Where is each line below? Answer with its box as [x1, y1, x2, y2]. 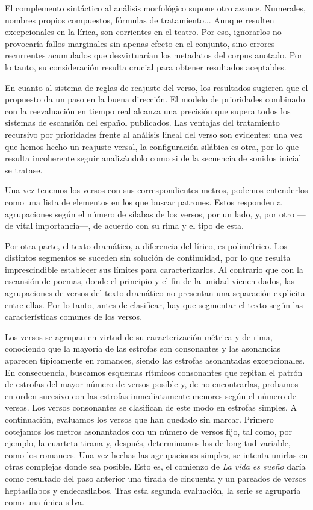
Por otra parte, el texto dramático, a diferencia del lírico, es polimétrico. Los [5, 239, 288, 252]
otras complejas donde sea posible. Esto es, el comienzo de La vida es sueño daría [5, 460, 306, 473]
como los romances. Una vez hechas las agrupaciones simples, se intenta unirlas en [5, 448, 308, 461]
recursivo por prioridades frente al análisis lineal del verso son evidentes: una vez [5, 128, 302, 140]
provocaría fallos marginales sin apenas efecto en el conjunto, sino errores [5, 37, 275, 49]
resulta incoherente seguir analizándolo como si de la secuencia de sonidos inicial [5, 152, 302, 164]
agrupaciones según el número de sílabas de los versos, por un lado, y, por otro [5, 207, 295, 220]
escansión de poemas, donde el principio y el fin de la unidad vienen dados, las [5, 275, 295, 287]
